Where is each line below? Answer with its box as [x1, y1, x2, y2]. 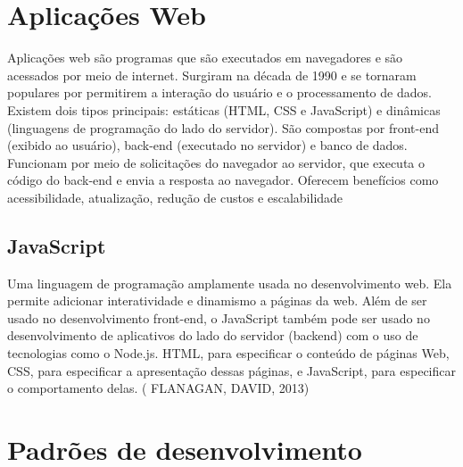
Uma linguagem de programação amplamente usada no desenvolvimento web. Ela [7, 273, 452, 292]
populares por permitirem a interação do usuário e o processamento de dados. [7, 83, 432, 102]
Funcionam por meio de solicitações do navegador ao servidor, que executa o [7, 153, 426, 171]
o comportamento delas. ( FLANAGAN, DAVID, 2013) [7, 379, 310, 397]
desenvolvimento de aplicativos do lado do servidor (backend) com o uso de [7, 326, 418, 345]
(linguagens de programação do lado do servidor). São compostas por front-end [7, 118, 439, 137]
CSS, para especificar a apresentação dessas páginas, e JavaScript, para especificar [7, 361, 456, 379]
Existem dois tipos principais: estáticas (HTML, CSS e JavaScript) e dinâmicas [7, 100, 441, 119]
